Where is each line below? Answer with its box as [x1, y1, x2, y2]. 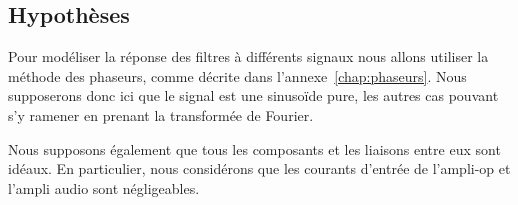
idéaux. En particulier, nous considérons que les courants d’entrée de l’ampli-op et [8, 158, 511, 179]
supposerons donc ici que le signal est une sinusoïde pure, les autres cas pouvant [8, 85, 499, 106]
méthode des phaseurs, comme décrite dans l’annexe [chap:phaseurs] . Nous [8, 65, 467, 86]
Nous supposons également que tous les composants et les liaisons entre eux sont [8, 138, 501, 159]
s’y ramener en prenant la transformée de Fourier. [8, 104, 314, 125]
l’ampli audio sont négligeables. [8, 177, 200, 198]
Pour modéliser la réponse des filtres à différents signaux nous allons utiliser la [8, 46, 489, 67]
